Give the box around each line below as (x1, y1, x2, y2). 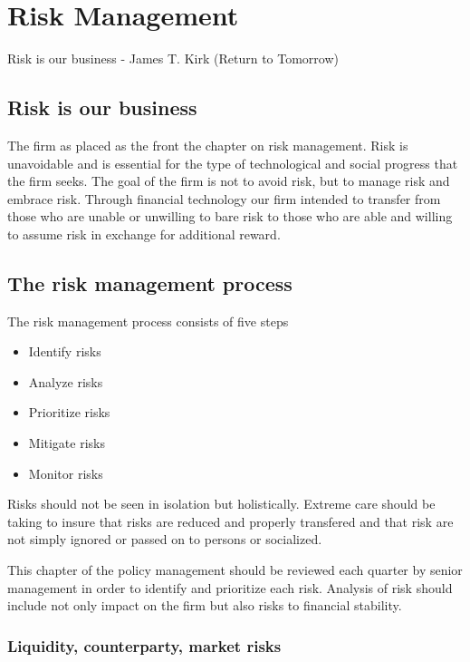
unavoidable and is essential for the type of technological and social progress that (7, 153, 458, 172)
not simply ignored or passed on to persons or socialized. (7, 530, 322, 549)
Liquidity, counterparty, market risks (7, 634, 282, 657)
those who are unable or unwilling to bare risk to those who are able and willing (7, 207, 453, 226)
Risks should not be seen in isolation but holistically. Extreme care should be (7, 494, 436, 513)
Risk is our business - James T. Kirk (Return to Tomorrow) (7, 49, 339, 68)
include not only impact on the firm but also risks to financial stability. (7, 596, 402, 615)
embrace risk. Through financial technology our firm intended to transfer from (7, 189, 441, 208)
